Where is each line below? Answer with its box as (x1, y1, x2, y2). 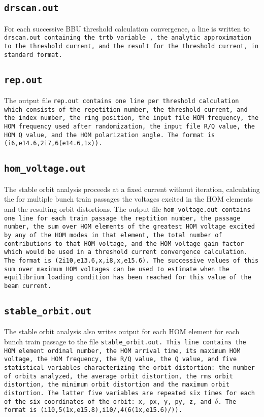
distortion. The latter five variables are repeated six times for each (4, 389, 255, 397)
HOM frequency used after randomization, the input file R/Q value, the (4, 123, 255, 131)
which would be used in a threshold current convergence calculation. (4, 248, 248, 256)
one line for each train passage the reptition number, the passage (4, 214, 241, 222)
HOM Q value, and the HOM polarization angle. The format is (4, 131, 215, 139)
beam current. (4, 282, 52, 290)
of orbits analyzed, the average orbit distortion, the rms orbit (4, 372, 234, 380)
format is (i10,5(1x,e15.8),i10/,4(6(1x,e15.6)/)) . (4, 406, 182, 414)
